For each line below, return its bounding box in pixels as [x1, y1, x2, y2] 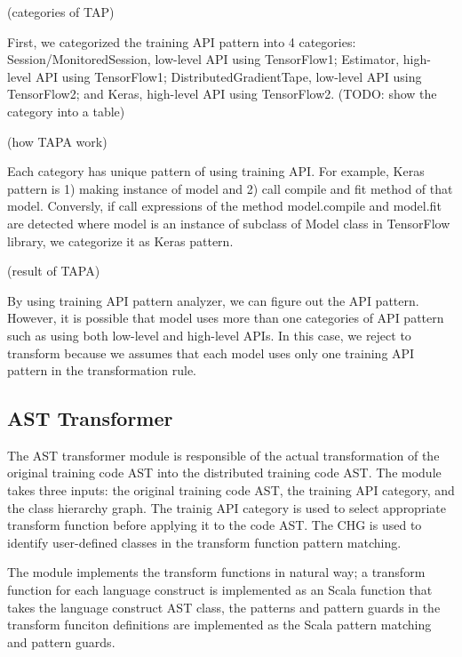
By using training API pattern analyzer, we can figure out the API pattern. [7, 291, 419, 309]
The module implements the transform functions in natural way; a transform [7, 563, 426, 581]
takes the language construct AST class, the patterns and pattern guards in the [7, 597, 441, 616]
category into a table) [7, 101, 125, 120]
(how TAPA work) [7, 132, 108, 150]
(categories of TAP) [7, 3, 115, 20]
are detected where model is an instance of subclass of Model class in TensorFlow [7, 213, 450, 232]
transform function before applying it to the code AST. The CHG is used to [7, 516, 422, 534]
